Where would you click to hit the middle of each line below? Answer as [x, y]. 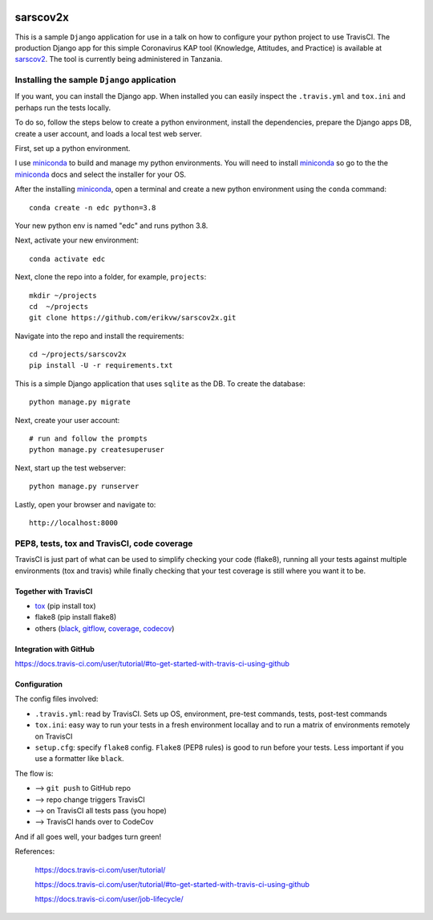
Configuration [39, 684]
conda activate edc [67, 258]
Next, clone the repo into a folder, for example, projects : [111, 277]
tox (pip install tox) [65, 605]
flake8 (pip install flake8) [76, 617]
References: [35, 852]
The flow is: [34, 773]
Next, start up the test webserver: [71, 468]
